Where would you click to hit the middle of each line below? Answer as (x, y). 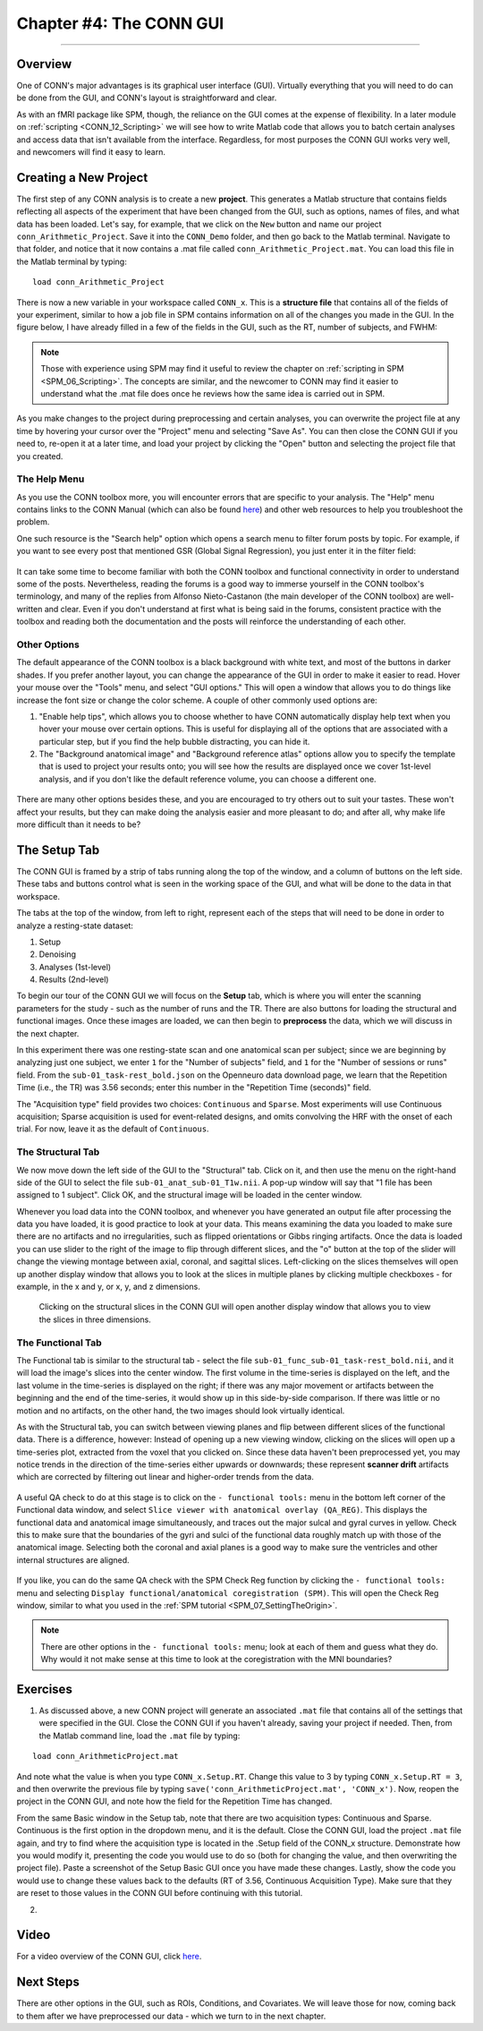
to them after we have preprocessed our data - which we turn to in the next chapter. (171, 2016)
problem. (33, 522)
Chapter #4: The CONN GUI (120, 23)
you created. (40, 456)
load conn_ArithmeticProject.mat (106, 1756)
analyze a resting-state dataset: (75, 926)
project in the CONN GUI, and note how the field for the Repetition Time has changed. (174, 1801)
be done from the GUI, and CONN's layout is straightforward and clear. (147, 98)
